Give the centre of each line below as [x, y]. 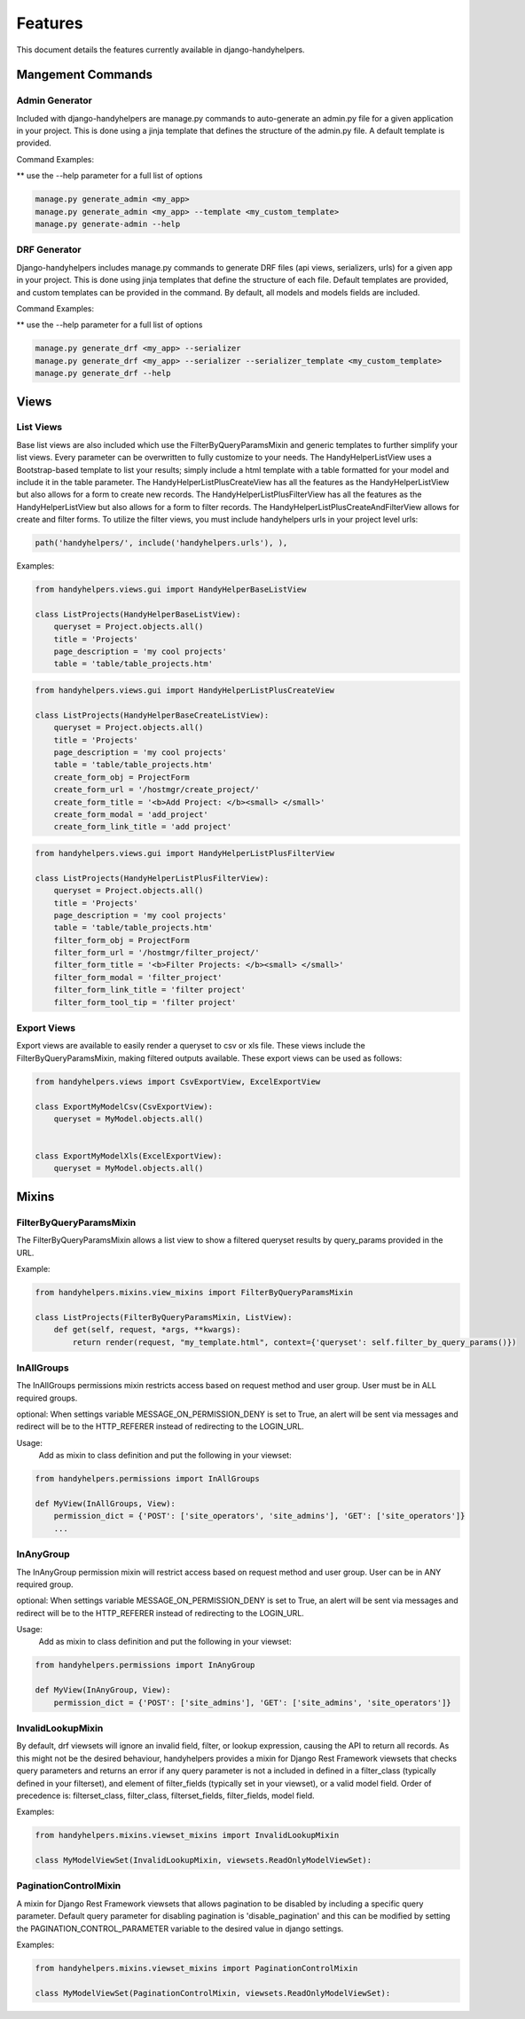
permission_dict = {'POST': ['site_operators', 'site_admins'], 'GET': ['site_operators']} [259, 1516]
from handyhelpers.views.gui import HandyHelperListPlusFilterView [185, 853]
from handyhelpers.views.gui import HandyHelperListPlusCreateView [185, 691]
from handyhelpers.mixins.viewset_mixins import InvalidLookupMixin [187, 1835]
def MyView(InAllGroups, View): [106, 1504]
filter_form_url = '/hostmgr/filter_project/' [157, 953]
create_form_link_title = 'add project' [143, 827]
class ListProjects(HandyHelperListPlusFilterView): [152, 878]
